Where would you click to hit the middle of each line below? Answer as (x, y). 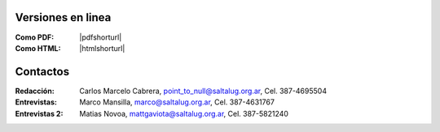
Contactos (42, 72)
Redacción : (35, 91)
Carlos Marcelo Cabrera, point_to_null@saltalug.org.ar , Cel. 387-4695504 (203, 91)
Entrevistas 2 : (39, 113)
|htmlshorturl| (102, 48)
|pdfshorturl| (101, 37)
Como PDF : (35, 37)
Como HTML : (38, 48)
